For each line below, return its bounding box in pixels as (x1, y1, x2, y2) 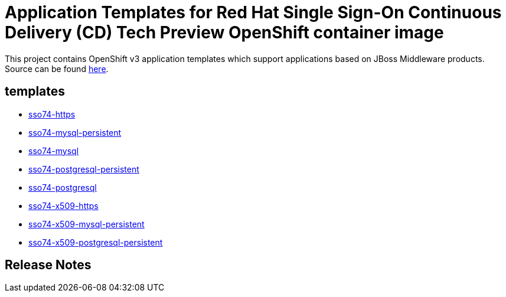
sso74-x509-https (28, 200, 99, 211)
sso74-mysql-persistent (28, 127, 122, 138)
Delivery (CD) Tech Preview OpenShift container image (5, 22, 444, 43)
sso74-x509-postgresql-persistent (28, 237, 163, 247)
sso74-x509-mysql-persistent (28, 218, 145, 229)
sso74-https (28, 109, 76, 119)
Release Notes (5, 257, 92, 273)
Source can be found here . (5, 63, 109, 74)
